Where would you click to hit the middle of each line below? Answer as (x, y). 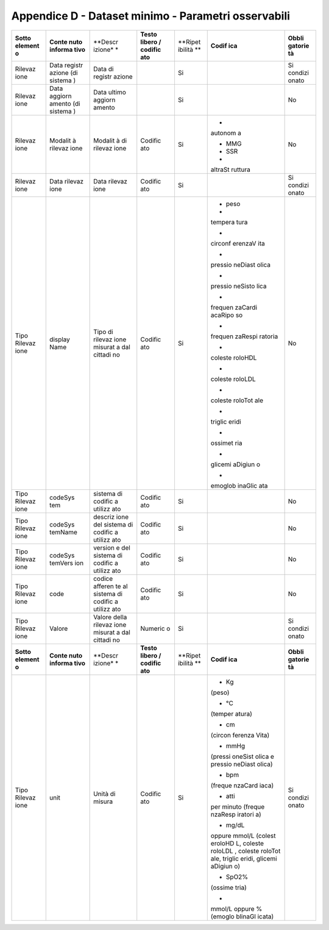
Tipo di (103, 332)
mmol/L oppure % (236, 909)
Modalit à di (110, 140)
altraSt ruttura (231, 169)
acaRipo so (227, 315)
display (60, 339)
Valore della (110, 617)
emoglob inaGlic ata (239, 486)
